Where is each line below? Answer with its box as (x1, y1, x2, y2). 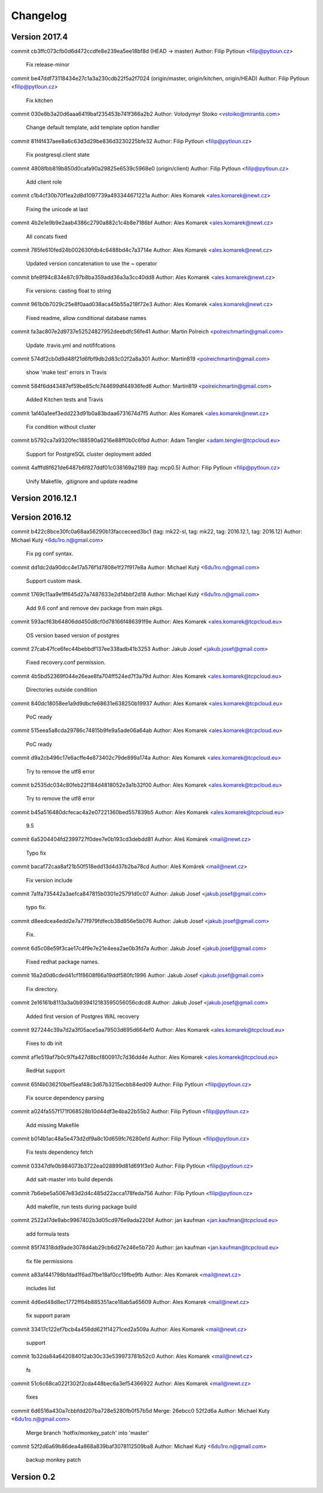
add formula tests (26, 1230, 70, 1238)
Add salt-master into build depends (26, 1176, 113, 1183)
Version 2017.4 (11, 32, 68, 42)
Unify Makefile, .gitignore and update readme (26, 477, 138, 485)
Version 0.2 (11, 1472, 56, 1482)
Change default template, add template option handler (26, 124, 160, 131)
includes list (26, 1285, 56, 1292)
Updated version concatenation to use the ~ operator (26, 260, 157, 267)
